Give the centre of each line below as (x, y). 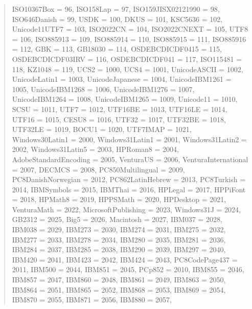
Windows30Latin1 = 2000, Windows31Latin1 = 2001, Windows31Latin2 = (129, 139)
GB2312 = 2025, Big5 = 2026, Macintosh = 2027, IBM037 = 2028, (117, 219)
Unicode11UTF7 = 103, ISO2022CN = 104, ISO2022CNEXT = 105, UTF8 (130, 29)
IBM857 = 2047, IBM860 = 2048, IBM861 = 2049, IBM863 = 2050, (119, 280)
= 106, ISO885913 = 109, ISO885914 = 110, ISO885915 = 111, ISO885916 (129, 39)
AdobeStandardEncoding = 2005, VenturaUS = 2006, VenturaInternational (130, 159)
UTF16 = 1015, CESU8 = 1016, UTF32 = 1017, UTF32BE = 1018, (119, 119)
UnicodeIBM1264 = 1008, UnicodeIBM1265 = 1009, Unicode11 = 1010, (125, 99)
